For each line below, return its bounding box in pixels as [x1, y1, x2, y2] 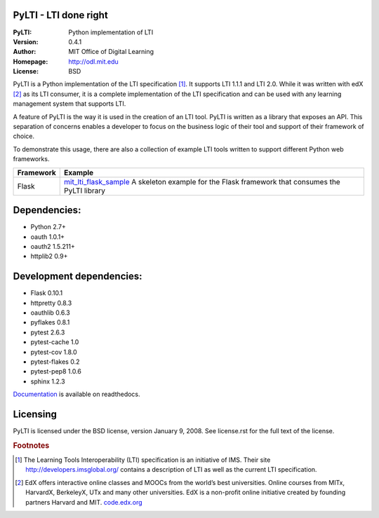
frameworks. [13, 155, 50, 163]
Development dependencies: [13, 271, 142, 282]
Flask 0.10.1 [30, 289, 63, 297]
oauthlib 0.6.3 [30, 308, 70, 317]
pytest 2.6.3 [30, 328, 65, 336]
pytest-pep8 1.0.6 [30, 367, 82, 376]
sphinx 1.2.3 [30, 377, 66, 386]
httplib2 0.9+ [30, 252, 68, 261]
